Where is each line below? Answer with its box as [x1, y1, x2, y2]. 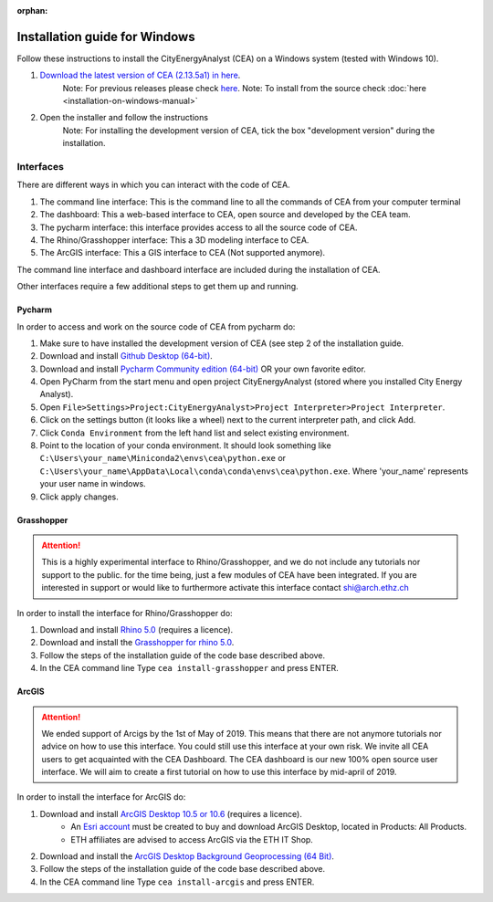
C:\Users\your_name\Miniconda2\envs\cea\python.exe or [39, 453, 287, 464]
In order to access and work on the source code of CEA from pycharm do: [16, 320, 296, 332]
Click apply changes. [39, 491, 119, 502]
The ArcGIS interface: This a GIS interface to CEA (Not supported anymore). [39, 247, 326, 258]
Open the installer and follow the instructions [39, 112, 209, 123]
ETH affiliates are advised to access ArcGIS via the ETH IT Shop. [70, 834, 314, 844]
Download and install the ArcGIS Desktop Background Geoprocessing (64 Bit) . [39, 851, 335, 862]
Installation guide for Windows [16, 28, 195, 45]
